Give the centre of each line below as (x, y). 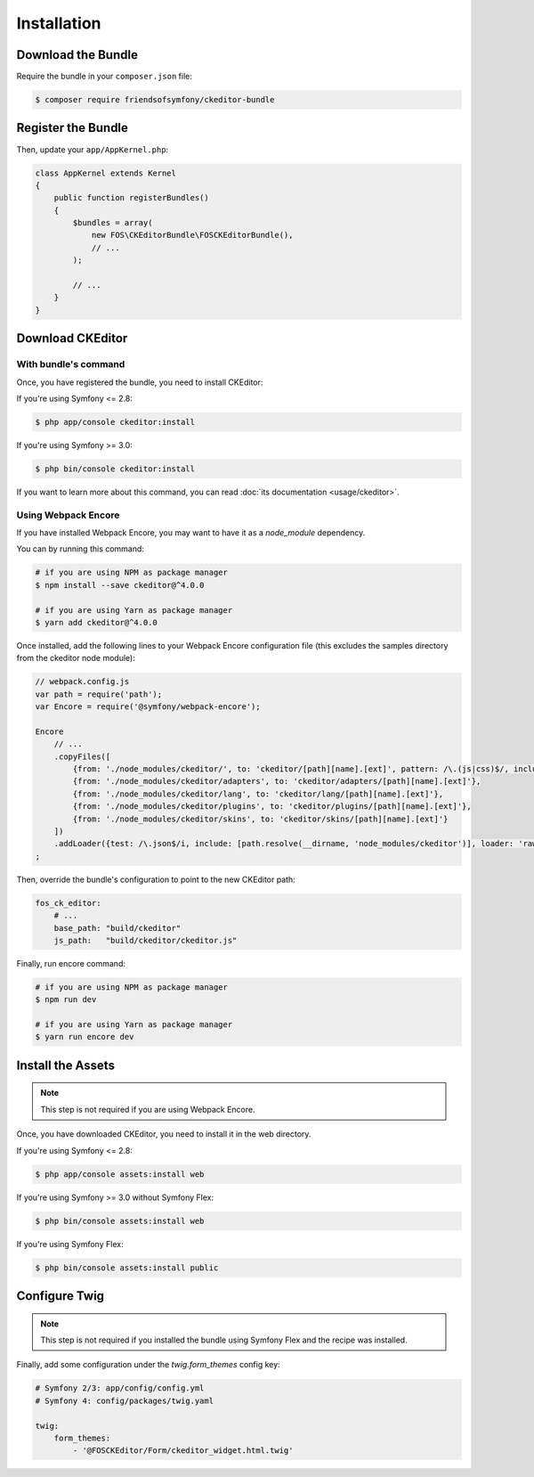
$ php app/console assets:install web (120, 1174)
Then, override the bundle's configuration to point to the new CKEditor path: (156, 879)
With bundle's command (71, 364)
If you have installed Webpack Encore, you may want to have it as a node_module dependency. (191, 533)
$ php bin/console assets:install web (120, 1221)
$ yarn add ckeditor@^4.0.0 (96, 622)
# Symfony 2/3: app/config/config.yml (120, 1388)
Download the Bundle (77, 55)
